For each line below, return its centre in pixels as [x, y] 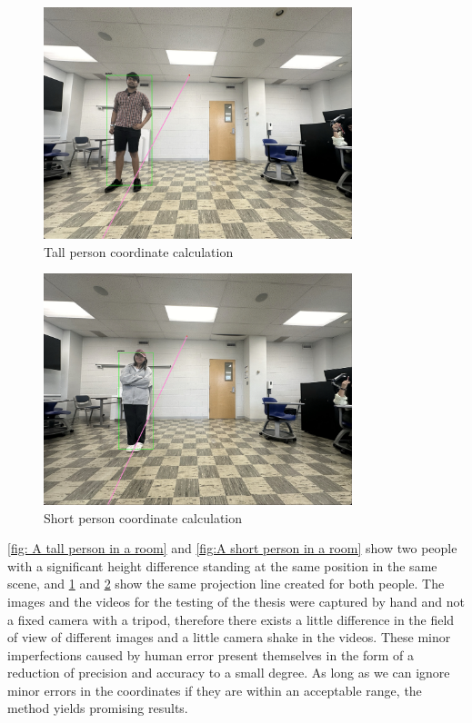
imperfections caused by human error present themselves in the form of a [211, 654]
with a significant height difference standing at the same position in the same [222, 565]
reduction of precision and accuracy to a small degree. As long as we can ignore [229, 673]
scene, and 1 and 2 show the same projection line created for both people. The [226, 584]
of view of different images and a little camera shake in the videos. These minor [229, 637]
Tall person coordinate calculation [139, 251]
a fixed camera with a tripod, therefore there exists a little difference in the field [231, 619]
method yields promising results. [98, 708]
